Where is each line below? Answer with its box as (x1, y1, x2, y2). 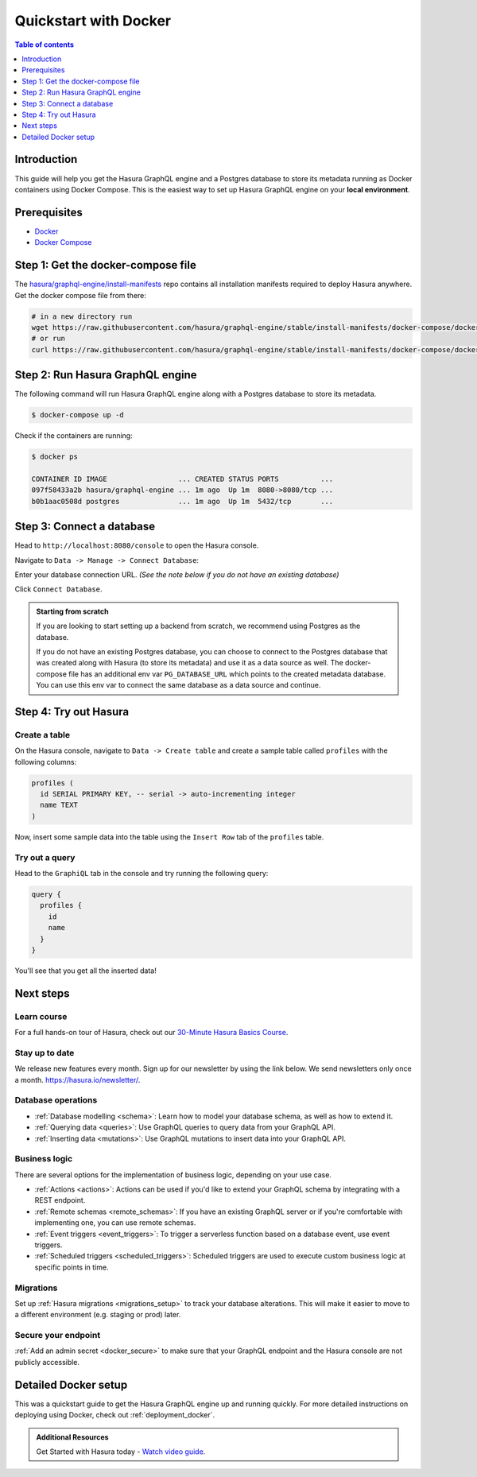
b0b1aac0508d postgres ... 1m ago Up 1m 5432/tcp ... (31, 497, 334, 506)
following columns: (14, 757, 77, 766)
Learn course (14, 1010, 68, 1021)
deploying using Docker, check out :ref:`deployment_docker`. (14, 1410, 215, 1420)
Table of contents (14, 40, 75, 49)
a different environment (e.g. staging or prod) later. (14, 1310, 181, 1320)
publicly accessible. (14, 1357, 79, 1367)
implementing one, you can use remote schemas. (34, 1218, 196, 1227)
